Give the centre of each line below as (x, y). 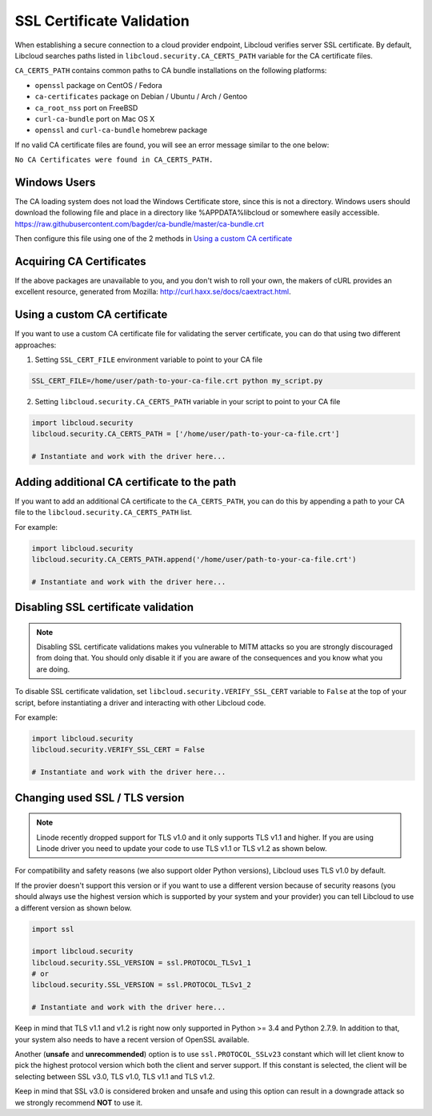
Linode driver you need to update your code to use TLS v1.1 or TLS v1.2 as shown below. (182, 848)
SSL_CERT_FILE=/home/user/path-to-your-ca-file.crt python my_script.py (177, 381)
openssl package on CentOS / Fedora (99, 85)
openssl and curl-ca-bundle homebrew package (121, 130)
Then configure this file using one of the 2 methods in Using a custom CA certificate (154, 239)
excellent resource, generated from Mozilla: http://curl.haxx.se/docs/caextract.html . (153, 291)
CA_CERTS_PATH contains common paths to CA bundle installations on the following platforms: (171, 70)
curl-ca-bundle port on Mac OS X (95, 118)
